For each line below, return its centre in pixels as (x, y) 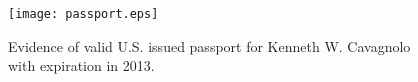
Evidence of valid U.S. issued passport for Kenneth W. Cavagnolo (209, 45)
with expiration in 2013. (81, 65)
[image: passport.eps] (83, 14)
